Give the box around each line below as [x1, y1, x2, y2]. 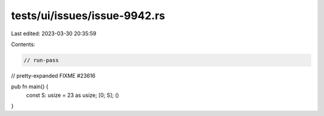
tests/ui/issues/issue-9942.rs [11, 9, 165, 22]
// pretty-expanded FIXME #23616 [11, 72, 96, 79]
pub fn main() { [11, 83, 49, 90]
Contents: [11, 41, 35, 48]
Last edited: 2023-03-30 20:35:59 [11, 30, 97, 37]
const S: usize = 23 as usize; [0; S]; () [26, 91, 119, 99]
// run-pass [23, 57, 59, 63]
